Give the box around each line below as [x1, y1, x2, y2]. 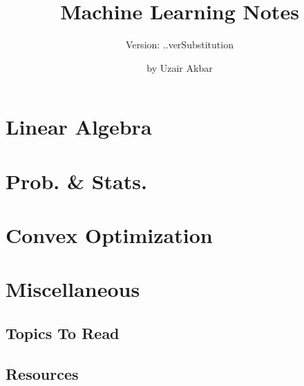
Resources [6, 363, 79, 384]
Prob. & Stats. [6, 166, 147, 195]
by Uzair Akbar [146, 60, 213, 75]
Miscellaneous [6, 275, 140, 303]
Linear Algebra [6, 113, 152, 141]
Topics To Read [6, 322, 120, 344]
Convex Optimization [6, 221, 213, 249]
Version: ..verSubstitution [126, 37, 234, 52]
